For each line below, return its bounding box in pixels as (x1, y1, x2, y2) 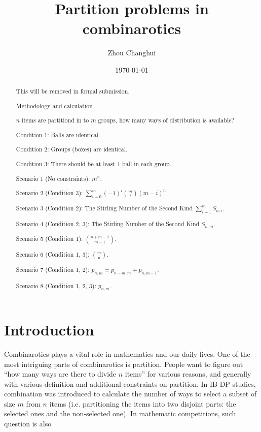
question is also (4, 418, 52, 429)
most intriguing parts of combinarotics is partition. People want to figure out (4, 358, 243, 369)
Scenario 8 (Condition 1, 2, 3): (16, 281, 96, 290)
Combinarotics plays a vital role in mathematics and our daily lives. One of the (4, 348, 250, 359)
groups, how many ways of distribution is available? (98, 116, 235, 125)
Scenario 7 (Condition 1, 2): (16, 265, 90, 274)
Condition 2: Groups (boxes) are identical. (16, 145, 128, 153)
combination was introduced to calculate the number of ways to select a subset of (4, 388, 257, 399)
